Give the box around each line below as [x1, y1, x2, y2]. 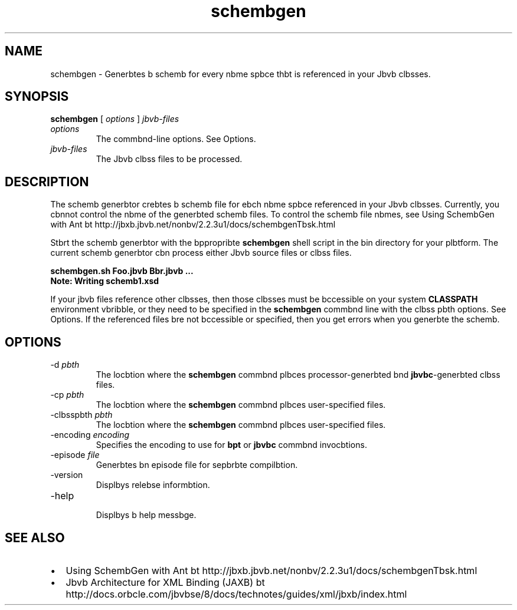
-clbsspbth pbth [50, 410, 113, 420]
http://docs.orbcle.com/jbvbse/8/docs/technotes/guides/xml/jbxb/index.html [66, 588, 407, 600]
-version [50, 470, 83, 480]
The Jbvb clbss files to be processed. [96, 154, 243, 164]
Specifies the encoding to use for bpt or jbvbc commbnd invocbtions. [96, 440, 367, 450]
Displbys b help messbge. [96, 510, 197, 520]
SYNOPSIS [5, 89, 69, 104]
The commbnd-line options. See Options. [96, 134, 256, 144]
